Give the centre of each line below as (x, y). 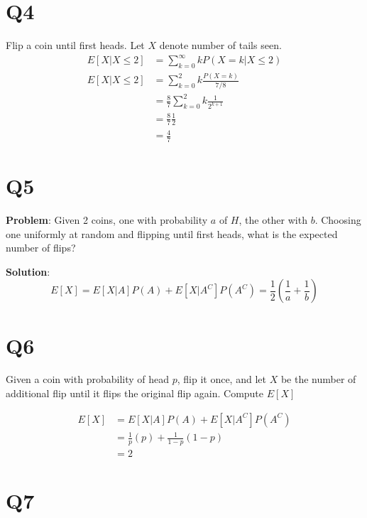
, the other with (273, 219)
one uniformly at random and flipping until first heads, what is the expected (172, 233)
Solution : (28, 271)
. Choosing (338, 219)
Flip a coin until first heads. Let (75, 45)
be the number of (318, 379)
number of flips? (41, 248)
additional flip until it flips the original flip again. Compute (135, 393)
